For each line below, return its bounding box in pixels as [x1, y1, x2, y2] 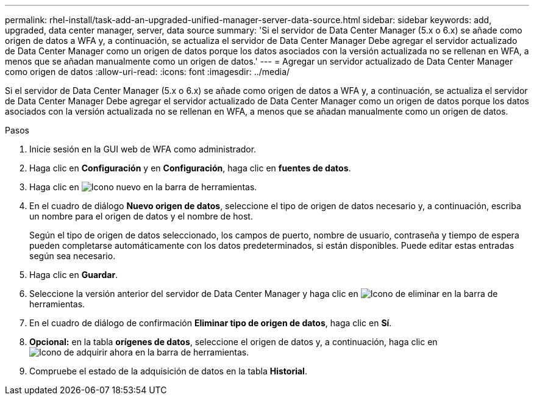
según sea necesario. [29, 251, 116, 261]
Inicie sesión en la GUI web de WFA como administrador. [29, 144, 257, 154]
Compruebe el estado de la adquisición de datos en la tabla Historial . [29, 366, 307, 376]
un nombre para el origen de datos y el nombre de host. [29, 211, 253, 221]
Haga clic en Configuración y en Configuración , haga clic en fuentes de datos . [29, 163, 351, 173]
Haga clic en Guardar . [29, 270, 118, 280]
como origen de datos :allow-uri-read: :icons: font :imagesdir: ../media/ [5, 66, 290, 77]
